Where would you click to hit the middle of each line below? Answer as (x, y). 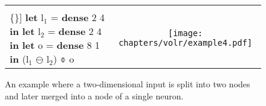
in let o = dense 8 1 (55, 45)
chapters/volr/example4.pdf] (186, 43)
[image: (185, 33)
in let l (25, 31)
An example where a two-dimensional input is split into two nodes (128, 84)
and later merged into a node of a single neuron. (94, 95)
